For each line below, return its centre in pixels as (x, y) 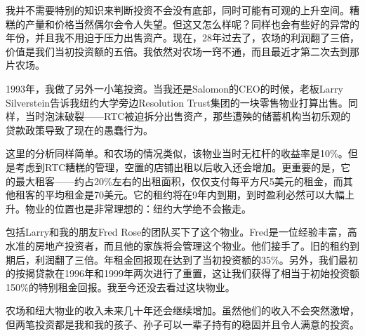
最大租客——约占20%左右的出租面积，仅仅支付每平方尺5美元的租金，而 (179, 181)
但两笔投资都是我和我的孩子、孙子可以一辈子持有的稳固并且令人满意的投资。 (182, 324)
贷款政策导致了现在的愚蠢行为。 (79, 129)
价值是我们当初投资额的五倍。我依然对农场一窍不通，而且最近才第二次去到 (178, 51)
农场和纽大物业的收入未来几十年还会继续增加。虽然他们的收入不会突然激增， (182, 310)
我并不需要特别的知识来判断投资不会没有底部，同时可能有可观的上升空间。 (178, 10)
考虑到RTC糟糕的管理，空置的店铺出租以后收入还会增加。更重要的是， (178, 167)
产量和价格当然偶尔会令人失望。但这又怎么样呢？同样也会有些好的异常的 (192, 23)
